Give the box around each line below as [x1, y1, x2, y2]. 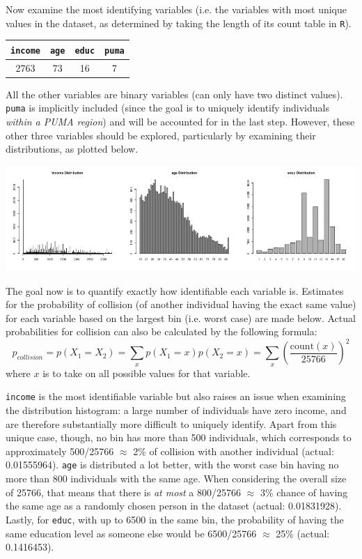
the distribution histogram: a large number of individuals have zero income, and [6, 403, 347, 418]
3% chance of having [260, 484, 348, 499]
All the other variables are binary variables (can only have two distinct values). [6, 86, 343, 101]
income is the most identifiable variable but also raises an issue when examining [6, 389, 346, 404]
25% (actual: [276, 526, 330, 540]
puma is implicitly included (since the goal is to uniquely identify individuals [6, 100, 329, 115]
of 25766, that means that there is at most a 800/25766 [6, 484, 242, 499]
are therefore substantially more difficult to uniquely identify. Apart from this [6, 416, 337, 431]
